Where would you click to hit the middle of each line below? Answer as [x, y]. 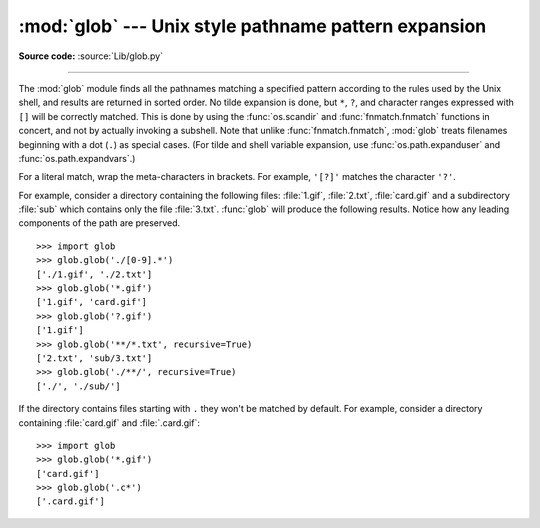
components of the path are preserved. [99, 223]
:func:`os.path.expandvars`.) [77, 158]
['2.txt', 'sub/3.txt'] [94, 358]
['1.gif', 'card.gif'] [92, 302]
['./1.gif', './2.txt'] [94, 274]
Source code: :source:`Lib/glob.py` [91, 56]
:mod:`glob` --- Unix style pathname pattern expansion [252, 26]
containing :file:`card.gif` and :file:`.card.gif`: [109, 422]
